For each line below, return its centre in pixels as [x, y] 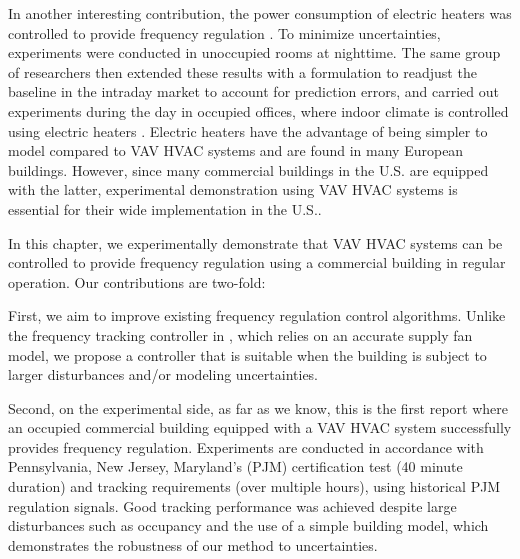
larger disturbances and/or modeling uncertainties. [163, 374]
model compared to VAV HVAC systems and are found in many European [236, 150]
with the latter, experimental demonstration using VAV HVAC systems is [233, 189]
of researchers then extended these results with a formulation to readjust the [242, 71]
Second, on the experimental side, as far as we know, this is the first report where [258, 407]
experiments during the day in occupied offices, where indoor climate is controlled [258, 110]
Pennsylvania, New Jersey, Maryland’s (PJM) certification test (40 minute [235, 466]
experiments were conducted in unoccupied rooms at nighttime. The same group [254, 52]
